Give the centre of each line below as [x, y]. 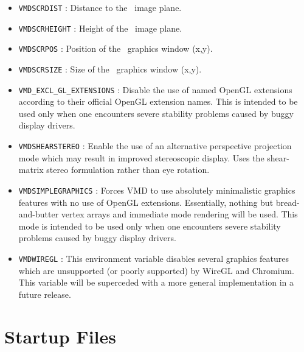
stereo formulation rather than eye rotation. [128, 170]
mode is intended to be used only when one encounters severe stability [150, 226]
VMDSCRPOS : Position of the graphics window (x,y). [116, 48]
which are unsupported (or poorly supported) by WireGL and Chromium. [156, 270]
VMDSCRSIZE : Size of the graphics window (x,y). [110, 69]
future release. [45, 294]
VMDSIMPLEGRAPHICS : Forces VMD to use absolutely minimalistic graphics [157, 190]
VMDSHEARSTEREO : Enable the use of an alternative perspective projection [155, 146]
